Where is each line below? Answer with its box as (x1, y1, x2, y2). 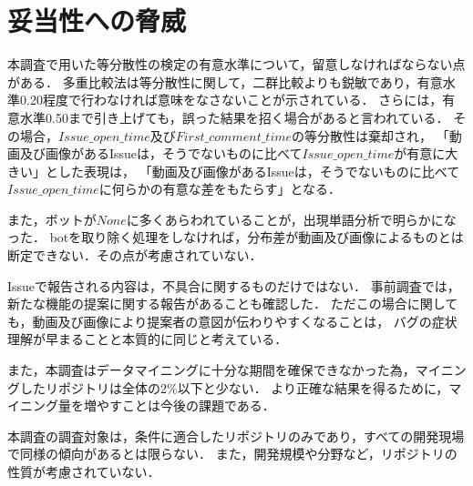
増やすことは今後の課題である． (83, 396, 275, 415)
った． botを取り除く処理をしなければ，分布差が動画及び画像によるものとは (7, 228, 464, 247)
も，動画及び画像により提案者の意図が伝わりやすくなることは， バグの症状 (7, 311, 458, 330)
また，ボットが (7, 209, 97, 228)
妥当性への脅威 (7, 2, 187, 39)
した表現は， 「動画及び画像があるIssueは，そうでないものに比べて (57, 161, 460, 180)
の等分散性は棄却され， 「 (292, 126, 449, 145)
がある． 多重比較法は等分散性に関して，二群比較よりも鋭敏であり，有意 (7, 72, 443, 91)
